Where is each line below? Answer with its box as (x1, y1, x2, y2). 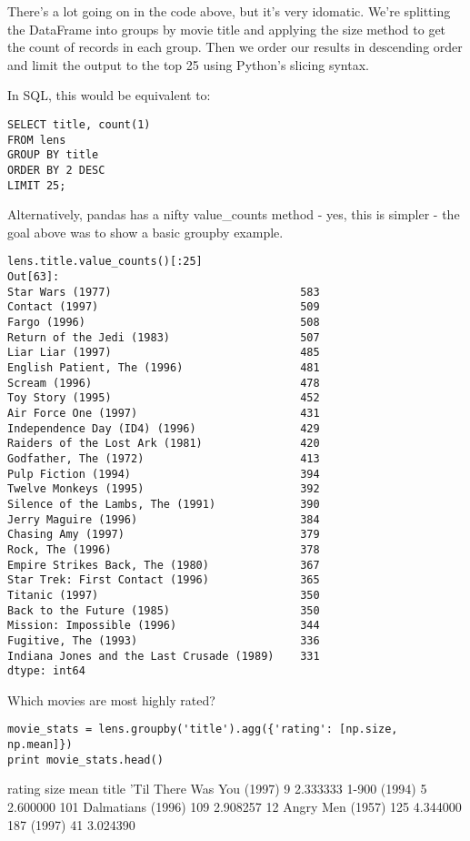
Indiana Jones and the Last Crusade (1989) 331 (7, 649, 320, 663)
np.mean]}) (7, 738, 73, 752)
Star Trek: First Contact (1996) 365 (7, 573, 320, 587)
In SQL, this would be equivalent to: (7, 86, 211, 105)
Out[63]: (7, 270, 60, 284)
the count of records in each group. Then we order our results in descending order (7, 37, 463, 56)
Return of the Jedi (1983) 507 (7, 330, 320, 344)
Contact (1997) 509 (7, 300, 320, 314)
